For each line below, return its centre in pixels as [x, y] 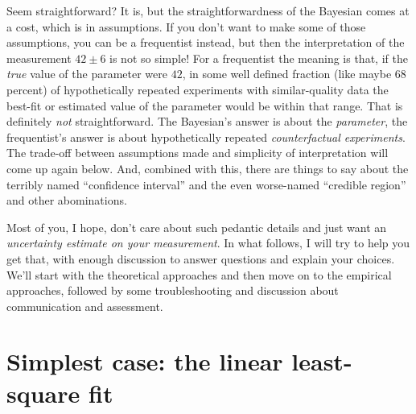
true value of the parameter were [87, 74]
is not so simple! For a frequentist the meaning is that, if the [259, 58]
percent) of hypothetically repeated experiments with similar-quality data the [198, 89]
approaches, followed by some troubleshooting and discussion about [173, 290]
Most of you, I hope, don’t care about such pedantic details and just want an [197, 227]
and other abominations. [67, 200]
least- [322, 361]
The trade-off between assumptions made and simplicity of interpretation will [198, 153]
